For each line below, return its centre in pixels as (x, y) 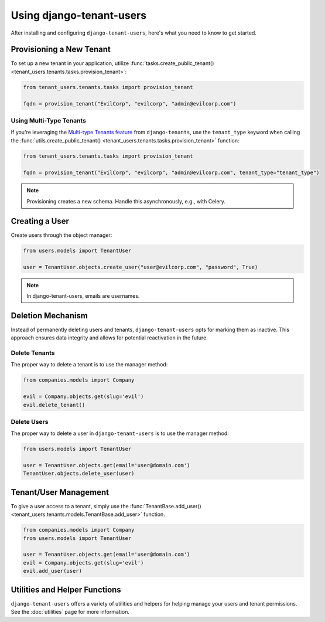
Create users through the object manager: (61, 235)
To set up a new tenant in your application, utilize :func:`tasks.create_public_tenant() (112, 63)
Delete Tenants (33, 353)
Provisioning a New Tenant (61, 50)
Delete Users (30, 422)
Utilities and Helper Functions (66, 589)
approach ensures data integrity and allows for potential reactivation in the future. (109, 338)
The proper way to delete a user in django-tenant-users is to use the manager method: (120, 433)
